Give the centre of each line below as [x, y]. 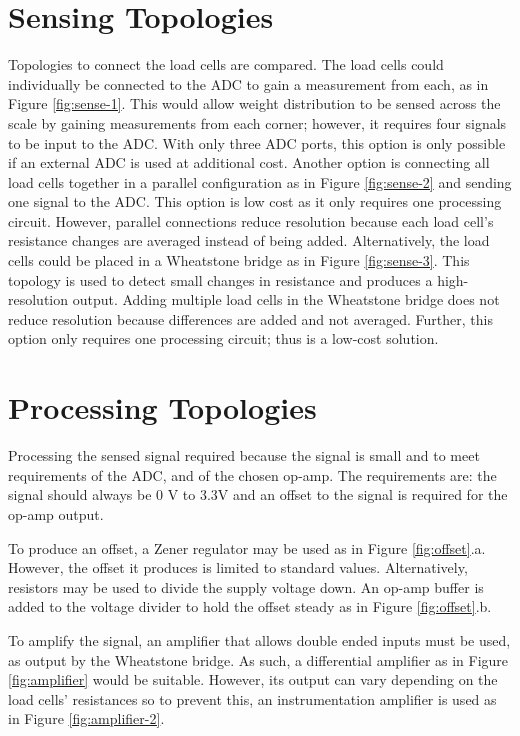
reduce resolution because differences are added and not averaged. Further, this [250, 318]
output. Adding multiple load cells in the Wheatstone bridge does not [286, 299]
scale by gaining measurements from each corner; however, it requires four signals [257, 122]
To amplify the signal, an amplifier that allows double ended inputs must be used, [259, 639]
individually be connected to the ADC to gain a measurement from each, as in [248, 83]
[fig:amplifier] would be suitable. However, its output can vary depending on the [253, 679]
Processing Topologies [162, 407]
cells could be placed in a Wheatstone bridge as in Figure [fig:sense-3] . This [239, 260]
